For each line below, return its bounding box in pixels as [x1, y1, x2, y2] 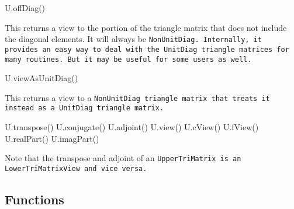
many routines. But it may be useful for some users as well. [5, 55, 252, 64]
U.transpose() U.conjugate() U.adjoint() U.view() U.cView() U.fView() [5, 121, 259, 133]
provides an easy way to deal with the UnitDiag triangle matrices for [5, 45, 289, 54]
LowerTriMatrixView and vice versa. [5, 164, 147, 173]
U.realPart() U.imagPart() [5, 132, 99, 144]
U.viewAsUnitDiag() [5, 72, 78, 84]
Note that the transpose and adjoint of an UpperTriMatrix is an [5, 152, 241, 164]
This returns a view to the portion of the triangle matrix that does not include [5, 21, 287, 33]
